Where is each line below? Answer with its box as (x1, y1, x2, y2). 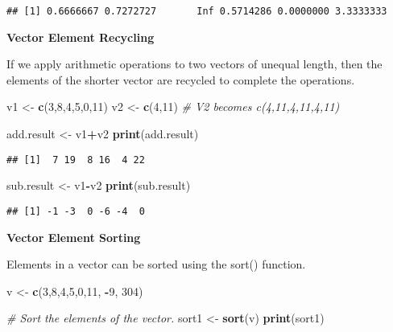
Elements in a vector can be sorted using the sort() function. (6, 256, 306, 273)
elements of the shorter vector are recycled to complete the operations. (6, 71, 355, 88)
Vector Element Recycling (6, 28, 155, 45)
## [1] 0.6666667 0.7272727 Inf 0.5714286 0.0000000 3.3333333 (6, 6, 387, 17)
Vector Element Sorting (6, 228, 141, 245)
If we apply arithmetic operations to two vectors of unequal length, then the (6, 55, 383, 72)
